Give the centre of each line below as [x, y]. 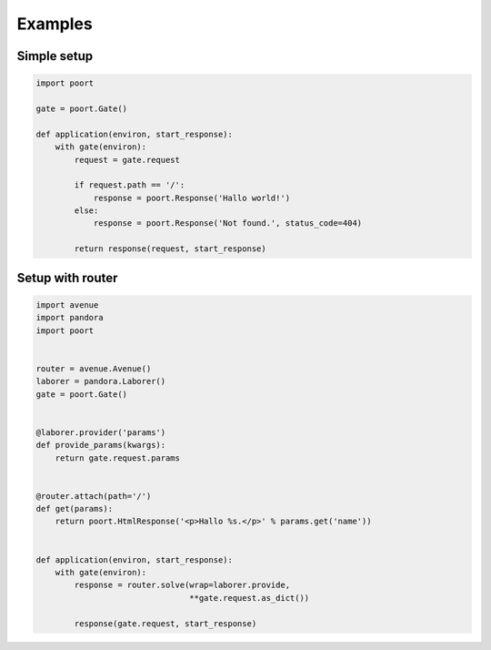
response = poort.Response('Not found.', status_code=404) [228, 223]
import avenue [67, 305]
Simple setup [55, 56]
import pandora [70, 318]
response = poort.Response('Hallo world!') [192, 198]
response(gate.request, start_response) [165, 623]
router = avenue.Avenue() [94, 368]
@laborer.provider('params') [101, 432]
